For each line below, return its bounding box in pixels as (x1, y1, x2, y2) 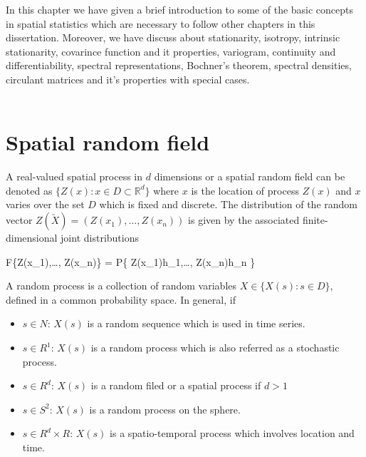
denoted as (6, 183, 53, 197)
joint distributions (61, 230, 139, 245)
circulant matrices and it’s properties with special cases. (6, 71, 250, 86)
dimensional (6, 230, 58, 245)
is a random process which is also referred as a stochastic (90, 340, 340, 355)
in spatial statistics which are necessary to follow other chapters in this (6, 16, 315, 31)
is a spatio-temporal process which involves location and (110, 426, 355, 441)
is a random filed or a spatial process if (90, 378, 261, 393)
